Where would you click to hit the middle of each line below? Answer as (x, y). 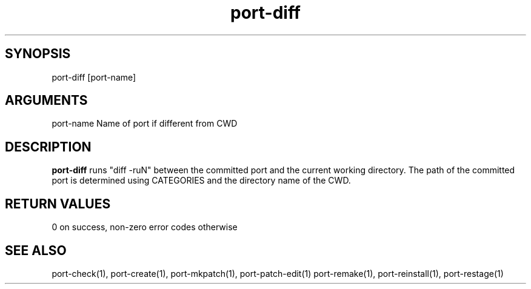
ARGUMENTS (46, 101)
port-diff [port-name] (94, 77)
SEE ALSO (36, 250)
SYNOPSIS (38, 54)
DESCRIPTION (48, 147)
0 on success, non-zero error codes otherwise (145, 227)
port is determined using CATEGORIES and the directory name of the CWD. (201, 181)
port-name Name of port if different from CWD (145, 124)
